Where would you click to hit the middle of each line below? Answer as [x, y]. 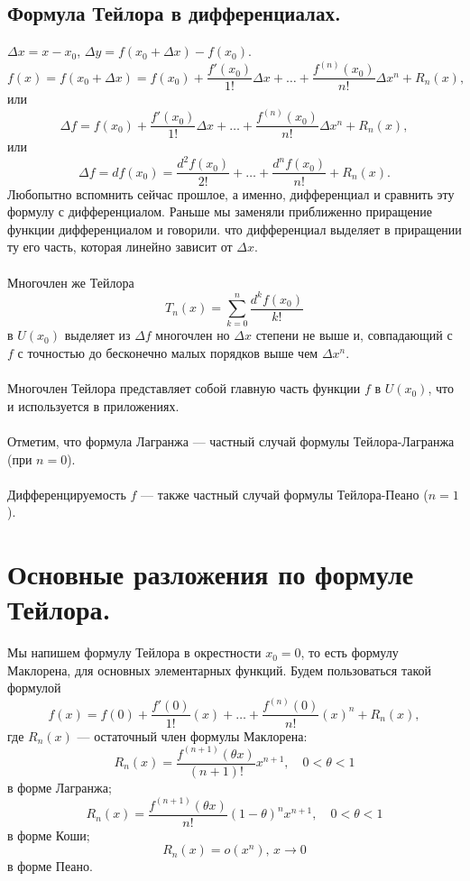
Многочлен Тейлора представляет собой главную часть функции [184, 388]
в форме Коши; [49, 835]
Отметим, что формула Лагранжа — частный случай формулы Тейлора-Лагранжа [231, 440]
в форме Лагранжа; [60, 787]
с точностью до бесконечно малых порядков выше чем [168, 353]
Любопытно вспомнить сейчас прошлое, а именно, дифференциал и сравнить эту [231, 193]
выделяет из [97, 335]
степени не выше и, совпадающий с [354, 335]
